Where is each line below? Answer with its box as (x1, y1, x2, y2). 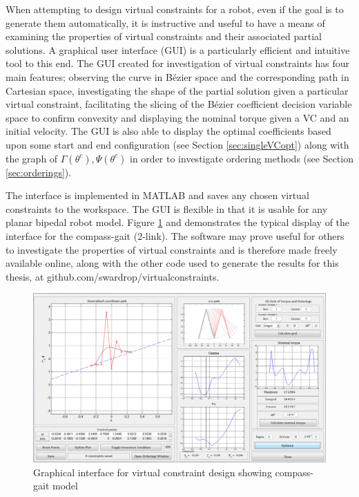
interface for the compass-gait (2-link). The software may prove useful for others (6, 228, 345, 243)
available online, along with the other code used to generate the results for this (6, 256, 339, 270)
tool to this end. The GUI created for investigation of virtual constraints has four (6, 56, 350, 71)
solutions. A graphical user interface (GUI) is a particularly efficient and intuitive (6, 42, 350, 57)
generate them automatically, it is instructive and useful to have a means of (6, 15, 325, 30)
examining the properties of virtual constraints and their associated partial (6, 29, 322, 44)
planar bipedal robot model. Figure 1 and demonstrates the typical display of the (6, 215, 350, 229)
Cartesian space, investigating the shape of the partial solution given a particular (6, 83, 349, 97)
